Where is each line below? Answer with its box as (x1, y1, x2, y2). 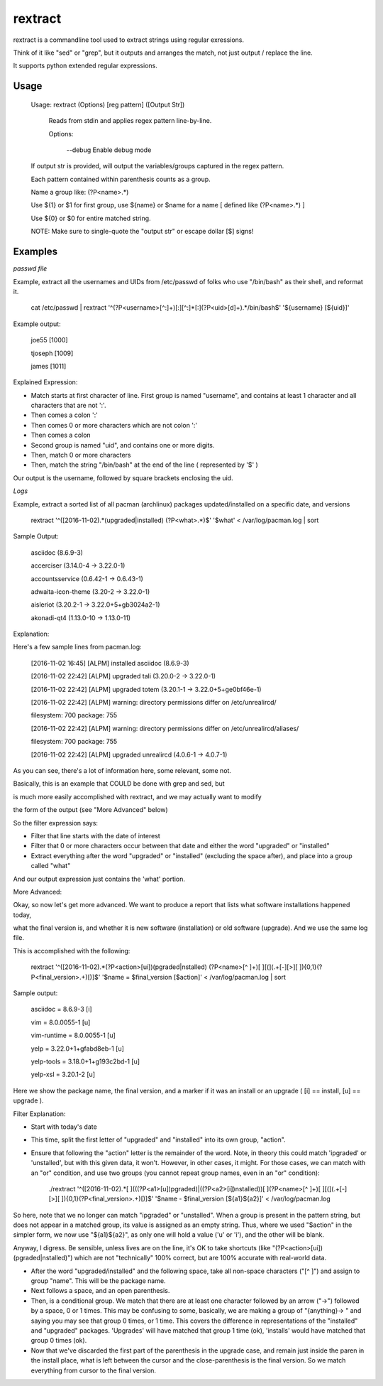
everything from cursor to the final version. (30, 1366, 156, 1375)
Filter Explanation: (13, 1109, 66, 1118)
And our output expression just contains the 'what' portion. (13, 875, 186, 883)
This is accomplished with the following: (13, 946, 131, 955)
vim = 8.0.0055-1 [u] (30, 1018, 91, 1027)
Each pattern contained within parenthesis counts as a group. (30, 175, 211, 183)
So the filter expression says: (13, 818, 99, 827)
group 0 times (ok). (30, 1336, 87, 1345)
